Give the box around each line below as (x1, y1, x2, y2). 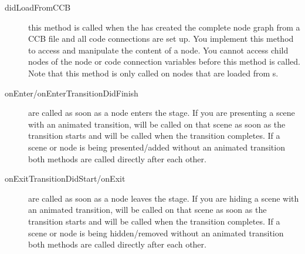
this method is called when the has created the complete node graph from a (28, 21, 300, 33)
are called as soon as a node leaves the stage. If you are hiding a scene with (28, 192, 299, 204)
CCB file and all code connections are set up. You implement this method (28, 32, 294, 45)
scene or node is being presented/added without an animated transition (28, 141, 285, 153)
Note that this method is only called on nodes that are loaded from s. (28, 66, 279, 79)
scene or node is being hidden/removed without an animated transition (28, 226, 284, 239)
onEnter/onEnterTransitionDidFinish (5, 86, 138, 99)
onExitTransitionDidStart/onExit (5, 172, 126, 185)
